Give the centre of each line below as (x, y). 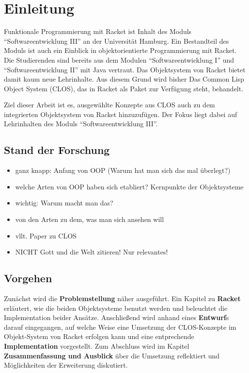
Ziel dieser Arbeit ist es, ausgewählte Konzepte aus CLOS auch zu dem (109, 105)
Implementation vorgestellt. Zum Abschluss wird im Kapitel (97, 346)
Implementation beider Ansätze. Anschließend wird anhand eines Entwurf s (117, 317)
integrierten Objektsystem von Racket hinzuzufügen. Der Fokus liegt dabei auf (121, 114)
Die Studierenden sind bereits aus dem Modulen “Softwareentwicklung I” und (119, 59)
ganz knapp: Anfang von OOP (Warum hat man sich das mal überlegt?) (123, 170)
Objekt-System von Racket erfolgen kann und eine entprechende (99, 336)
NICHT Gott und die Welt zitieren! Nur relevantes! (92, 252)
